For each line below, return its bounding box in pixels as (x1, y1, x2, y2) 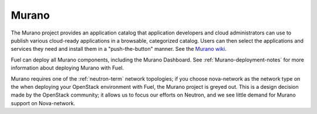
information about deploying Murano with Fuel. (11, 64, 124, 71)
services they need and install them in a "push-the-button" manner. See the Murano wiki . (11, 46, 227, 53)
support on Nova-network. (11, 99, 76, 106)
